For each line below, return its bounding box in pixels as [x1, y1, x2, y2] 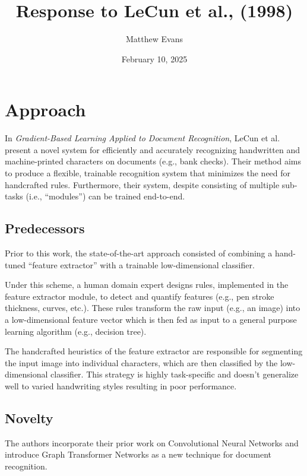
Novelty [5, 408, 53, 427]
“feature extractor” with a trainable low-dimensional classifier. [28, 258, 255, 271]
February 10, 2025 [121, 52, 188, 65]
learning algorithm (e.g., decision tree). [5, 325, 147, 337]
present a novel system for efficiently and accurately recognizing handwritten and [5, 143, 300, 156]
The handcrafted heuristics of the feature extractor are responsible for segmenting [5, 345, 303, 357]
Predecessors [5, 219, 85, 237]
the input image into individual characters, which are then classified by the [5, 356, 278, 369]
